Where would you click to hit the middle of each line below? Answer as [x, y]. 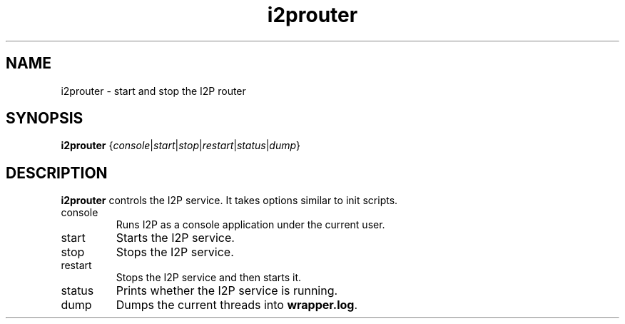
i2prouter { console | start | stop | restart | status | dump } [181, 146]
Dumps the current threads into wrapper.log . [237, 305]
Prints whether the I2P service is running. [227, 291]
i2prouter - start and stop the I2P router [153, 91]
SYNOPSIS [45, 118]
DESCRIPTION [57, 173]
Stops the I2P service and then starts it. [209, 278]
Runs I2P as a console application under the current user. [250, 225]
